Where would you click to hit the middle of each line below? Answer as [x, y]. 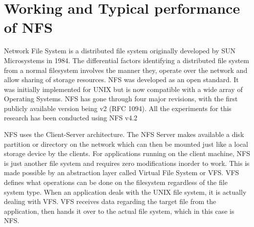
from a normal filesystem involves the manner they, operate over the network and [126, 70]
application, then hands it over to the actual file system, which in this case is [119, 211]
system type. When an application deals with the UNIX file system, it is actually [125, 192]
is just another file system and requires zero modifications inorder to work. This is [127, 163]
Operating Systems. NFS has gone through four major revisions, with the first [121, 99]
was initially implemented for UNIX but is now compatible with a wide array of [123, 89]
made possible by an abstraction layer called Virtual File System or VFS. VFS [122, 172]
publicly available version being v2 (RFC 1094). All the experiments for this [118, 108]
